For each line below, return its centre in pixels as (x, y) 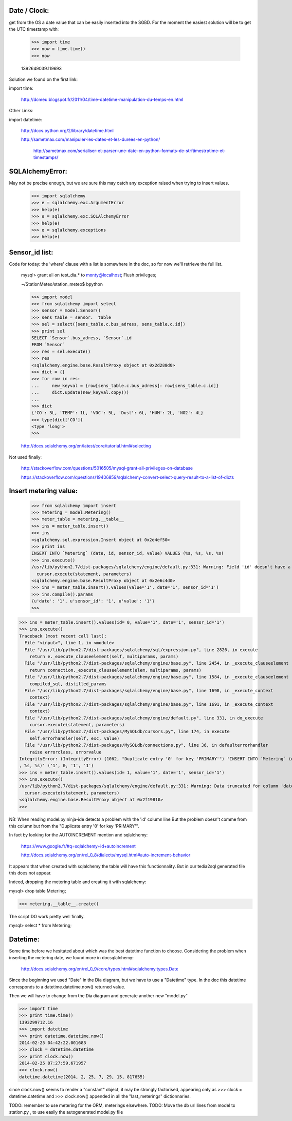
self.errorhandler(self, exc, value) (74, 738)
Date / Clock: (29, 10)
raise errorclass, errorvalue (65, 752)
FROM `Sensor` (48, 345)
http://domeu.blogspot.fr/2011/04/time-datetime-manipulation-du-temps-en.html (102, 99)
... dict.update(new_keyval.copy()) (80, 393)
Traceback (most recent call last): (63, 636)
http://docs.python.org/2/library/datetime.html (67, 131)
